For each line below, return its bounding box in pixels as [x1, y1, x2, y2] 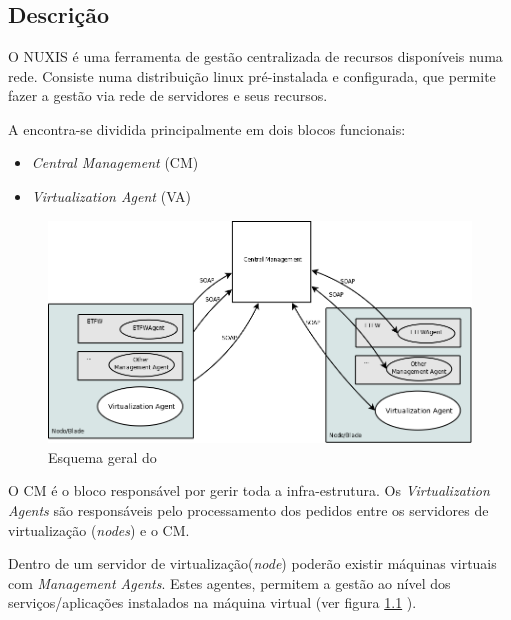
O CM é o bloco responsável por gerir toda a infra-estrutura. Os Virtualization [8, 480, 490, 501]
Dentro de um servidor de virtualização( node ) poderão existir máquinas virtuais [8, 553, 497, 574]
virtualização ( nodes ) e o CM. [8, 519, 190, 540]
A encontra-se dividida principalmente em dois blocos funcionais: [8, 118, 406, 139]
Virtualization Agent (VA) [31, 185, 192, 206]
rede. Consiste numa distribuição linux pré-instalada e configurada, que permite [8, 65, 496, 86]
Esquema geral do [48, 446, 157, 467]
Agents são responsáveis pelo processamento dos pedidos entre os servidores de [8, 500, 489, 521]
